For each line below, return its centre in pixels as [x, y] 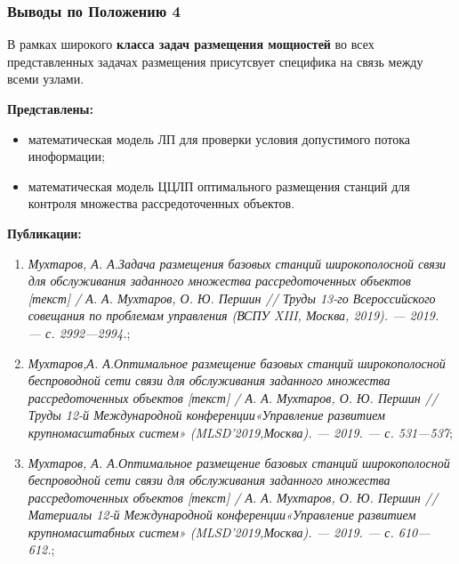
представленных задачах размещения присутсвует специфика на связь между [215, 61]
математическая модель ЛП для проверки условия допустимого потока [219, 138]
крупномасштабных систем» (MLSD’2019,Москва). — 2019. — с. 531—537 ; [240, 432]
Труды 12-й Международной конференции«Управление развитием [206, 415]
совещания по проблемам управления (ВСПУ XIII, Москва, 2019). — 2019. [234, 315]
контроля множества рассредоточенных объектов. [161, 203]
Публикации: [44, 233]
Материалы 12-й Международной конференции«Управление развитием [222, 515]
